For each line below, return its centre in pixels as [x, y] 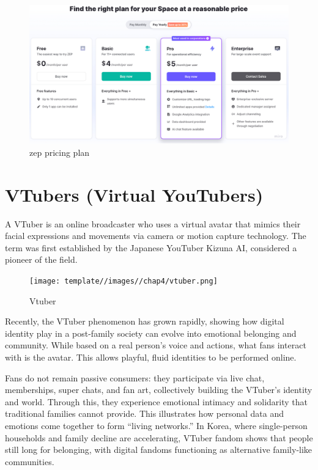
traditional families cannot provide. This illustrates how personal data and [144, 413]
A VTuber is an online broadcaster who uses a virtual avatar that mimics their [153, 223]
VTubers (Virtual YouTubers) [134, 194]
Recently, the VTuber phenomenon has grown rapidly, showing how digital [145, 321]
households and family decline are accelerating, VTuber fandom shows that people [159, 437]
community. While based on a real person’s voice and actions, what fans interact [156, 345]
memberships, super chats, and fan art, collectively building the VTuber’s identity [159, 390]
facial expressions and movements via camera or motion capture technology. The [156, 236]
